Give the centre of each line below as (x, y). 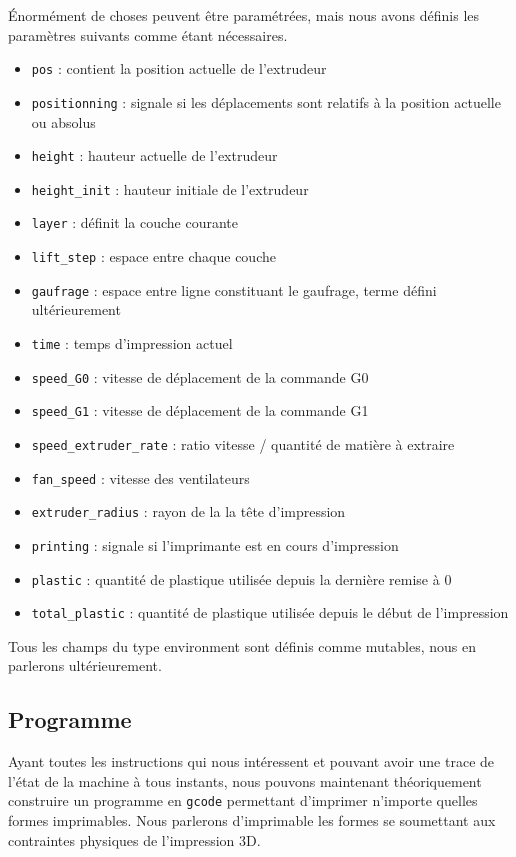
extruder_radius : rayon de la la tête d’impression (188, 511)
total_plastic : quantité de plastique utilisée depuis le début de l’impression (270, 612)
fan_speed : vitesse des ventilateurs (140, 477)
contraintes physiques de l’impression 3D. (134, 839)
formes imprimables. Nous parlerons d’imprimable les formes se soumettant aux (252, 820)
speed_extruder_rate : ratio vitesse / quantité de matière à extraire (243, 443)
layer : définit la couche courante (134, 222)
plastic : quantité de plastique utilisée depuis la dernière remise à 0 (241, 578)
